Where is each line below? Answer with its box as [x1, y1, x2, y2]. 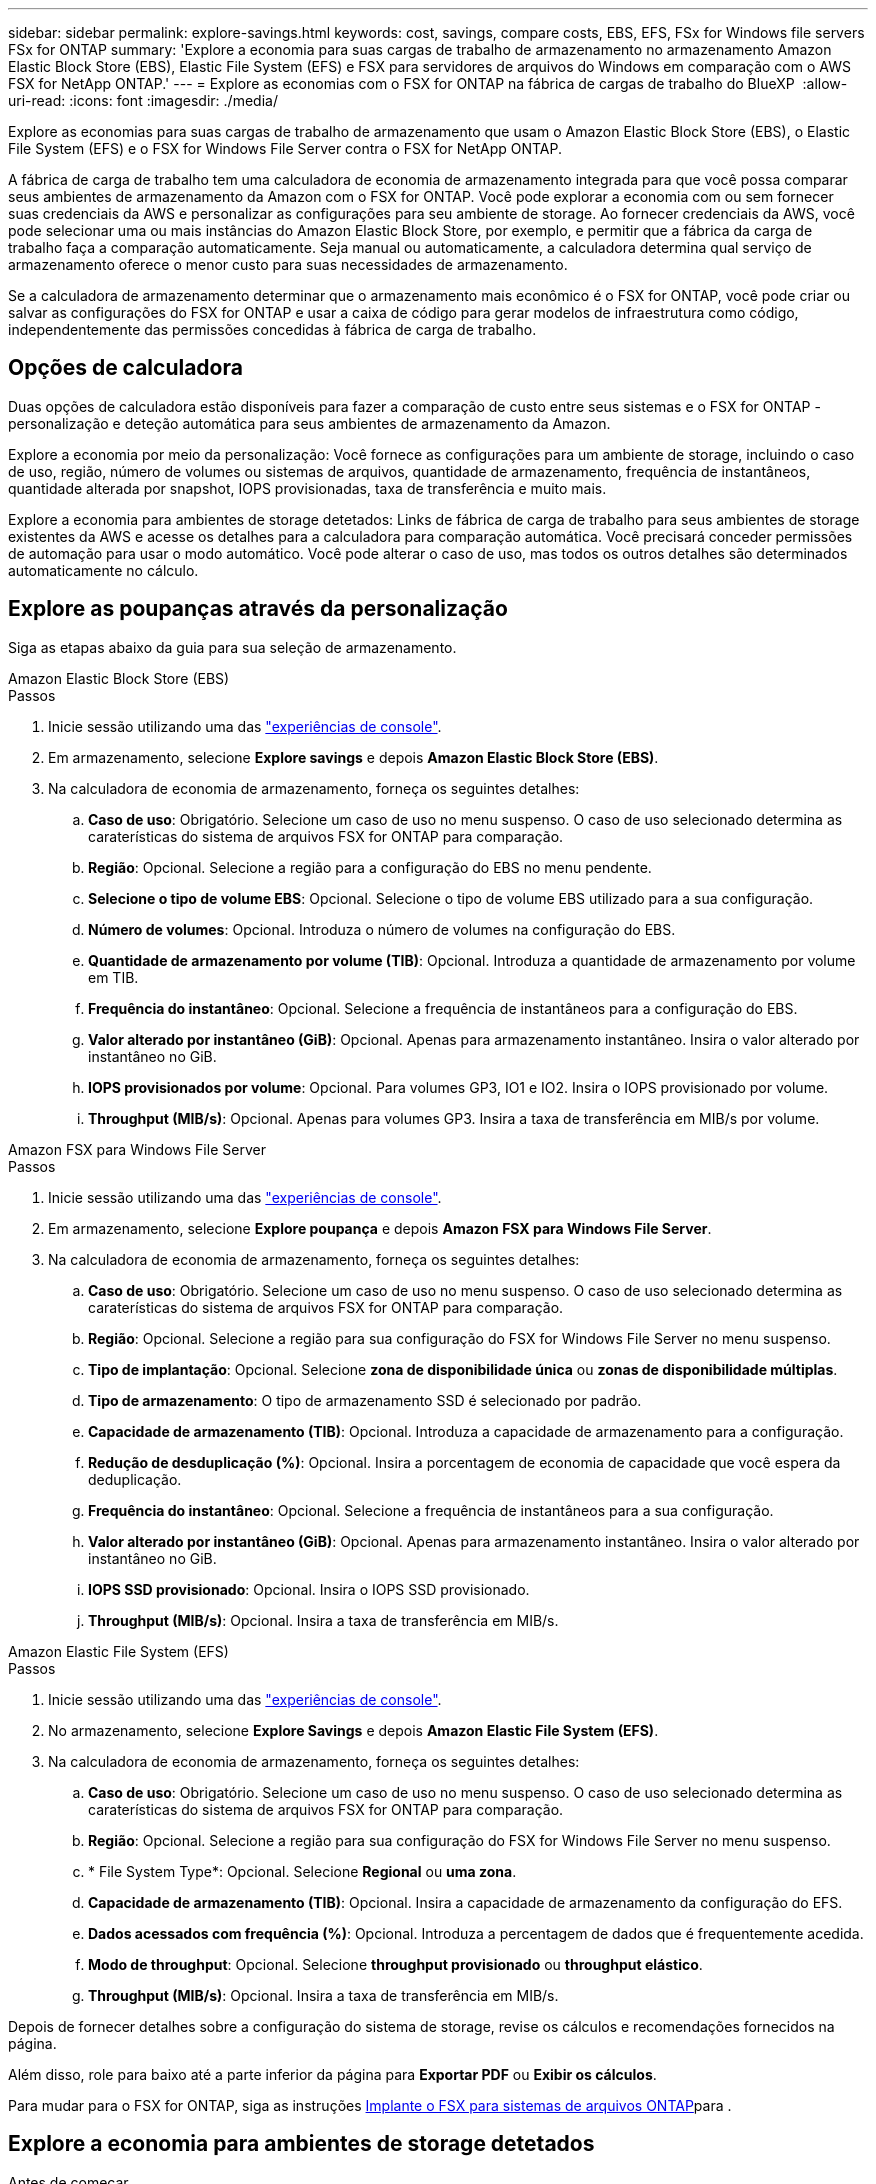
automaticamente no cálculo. [8, 561, 199, 579]
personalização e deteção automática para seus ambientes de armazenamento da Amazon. [8, 414, 611, 432]
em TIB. [88, 968, 139, 986]
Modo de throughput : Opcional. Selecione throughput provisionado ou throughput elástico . [88, 1955, 703, 1973]
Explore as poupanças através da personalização [8, 596, 508, 622]
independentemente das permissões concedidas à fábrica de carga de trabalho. [8, 321, 537, 338]
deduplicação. [88, 1470, 182, 1488]
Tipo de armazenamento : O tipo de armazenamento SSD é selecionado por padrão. [88, 1391, 642, 1409]
